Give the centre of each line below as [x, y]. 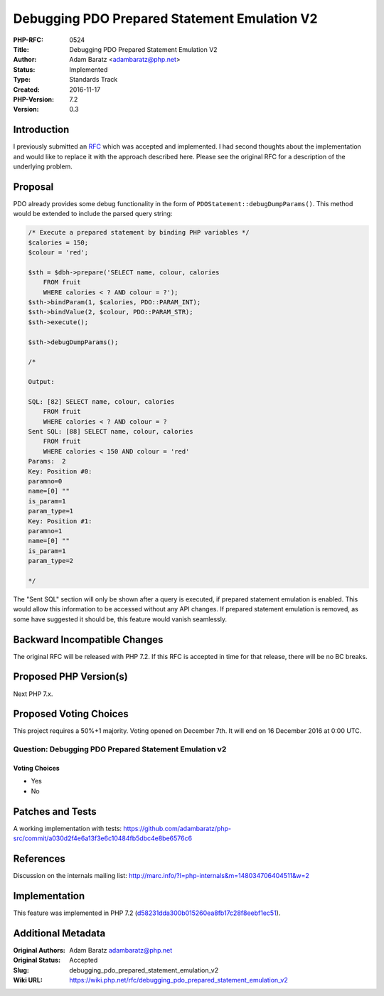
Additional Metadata [59, 933]
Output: [41, 382]
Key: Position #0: [60, 471]
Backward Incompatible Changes [88, 639]
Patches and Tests [55, 812]
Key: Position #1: [60, 521]
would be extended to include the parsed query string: [93, 214]
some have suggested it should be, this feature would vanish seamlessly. [120, 619]
